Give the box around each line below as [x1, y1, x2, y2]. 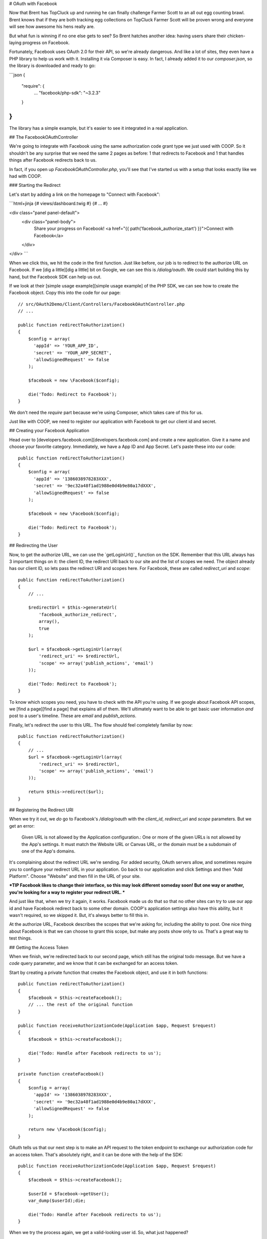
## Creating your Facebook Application [9, 428, 89, 434]
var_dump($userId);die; [28, 1197, 86, 1203]
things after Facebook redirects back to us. [9, 157, 97, 163]
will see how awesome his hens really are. [9, 24, 95, 30]
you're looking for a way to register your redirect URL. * [9, 889, 126, 895]
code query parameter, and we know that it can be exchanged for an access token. [9, 960, 178, 966]
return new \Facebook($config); [28, 1126, 107, 1132]
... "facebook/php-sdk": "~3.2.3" [34, 90, 101, 96]
